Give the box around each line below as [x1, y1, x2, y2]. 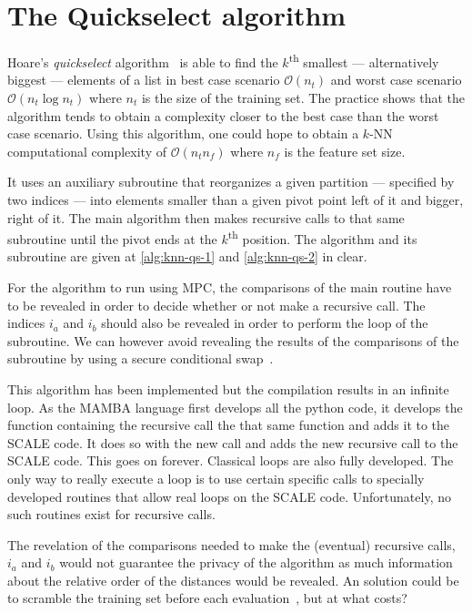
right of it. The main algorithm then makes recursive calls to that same [7, 208, 405, 227]
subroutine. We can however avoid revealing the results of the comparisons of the [7, 331, 459, 350]
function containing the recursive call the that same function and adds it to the [7, 415, 450, 434]
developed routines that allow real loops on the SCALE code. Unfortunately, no [7, 486, 451, 506]
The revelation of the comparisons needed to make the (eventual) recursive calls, [7, 535, 456, 554]
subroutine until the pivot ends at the [7, 229, 217, 248]
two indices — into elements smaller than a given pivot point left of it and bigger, [7, 189, 464, 209]
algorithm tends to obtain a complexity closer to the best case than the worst [7, 106, 439, 125]
